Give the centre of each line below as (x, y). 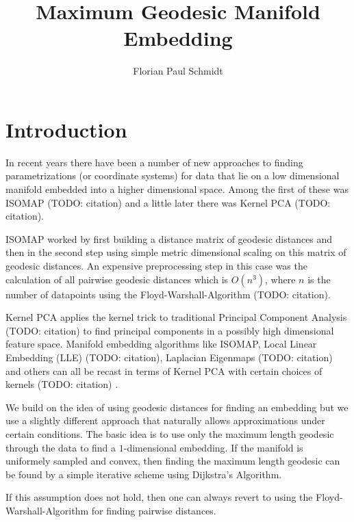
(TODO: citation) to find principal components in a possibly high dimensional (170, 330)
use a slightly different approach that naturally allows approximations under (165, 420)
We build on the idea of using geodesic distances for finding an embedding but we (177, 407)
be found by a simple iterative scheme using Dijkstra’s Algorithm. (144, 474)
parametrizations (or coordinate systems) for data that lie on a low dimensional (173, 175)
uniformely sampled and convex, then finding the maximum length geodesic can (173, 461)
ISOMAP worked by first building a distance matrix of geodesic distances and (169, 238)
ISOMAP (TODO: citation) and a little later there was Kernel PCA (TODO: (168, 202)
